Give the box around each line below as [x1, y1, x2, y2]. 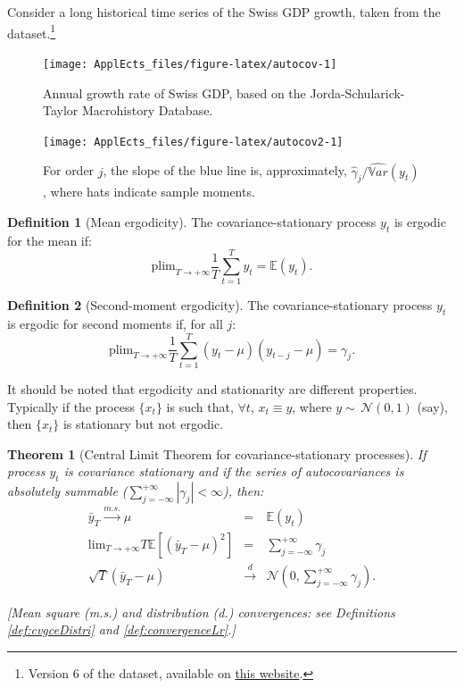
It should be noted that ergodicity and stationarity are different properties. [7, 379, 418, 398]
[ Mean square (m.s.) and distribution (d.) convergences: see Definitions [7, 602, 395, 621]
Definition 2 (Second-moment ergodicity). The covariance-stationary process [7, 296, 433, 315]
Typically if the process [7, 397, 135, 415]
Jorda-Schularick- [310, 83, 405, 102]
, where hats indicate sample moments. [43, 182, 255, 201]
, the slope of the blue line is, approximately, [103, 161, 347, 180]
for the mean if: [7, 231, 92, 249]
